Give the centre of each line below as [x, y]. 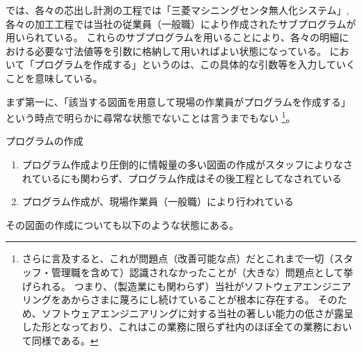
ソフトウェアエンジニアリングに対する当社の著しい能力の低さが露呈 [197, 313]
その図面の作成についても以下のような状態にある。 [122, 224]
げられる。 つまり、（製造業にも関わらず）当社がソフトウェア [162, 286]
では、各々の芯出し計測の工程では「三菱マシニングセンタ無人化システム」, [178, 10]
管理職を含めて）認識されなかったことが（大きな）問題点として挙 [202, 272]
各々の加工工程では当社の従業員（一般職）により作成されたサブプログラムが [181, 23]
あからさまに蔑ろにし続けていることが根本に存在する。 [188, 299]
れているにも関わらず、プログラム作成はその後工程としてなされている [182, 178]
